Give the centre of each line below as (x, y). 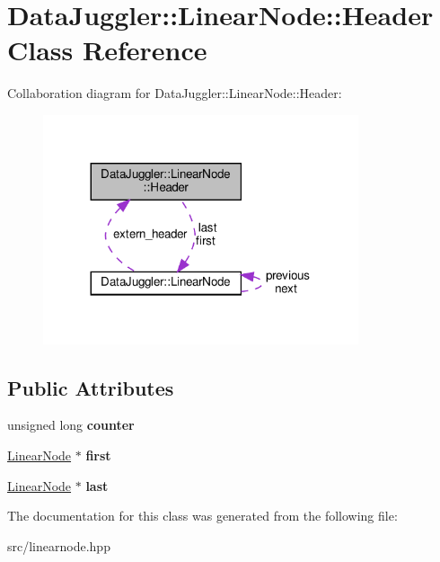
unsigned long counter (71, 425)
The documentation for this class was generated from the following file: (202, 516)
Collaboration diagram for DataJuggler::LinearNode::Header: (175, 93)
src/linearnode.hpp (59, 545)
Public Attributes (91, 387)
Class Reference (107, 50)
